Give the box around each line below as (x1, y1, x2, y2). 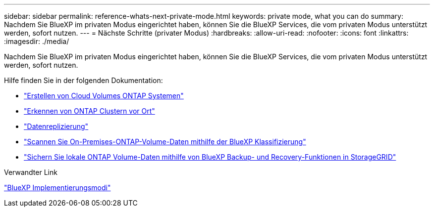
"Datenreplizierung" (24, 122, 89, 130)
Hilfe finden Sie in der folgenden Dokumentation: (4, 76, 163, 84)
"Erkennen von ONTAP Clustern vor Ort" (24, 107, 155, 115)
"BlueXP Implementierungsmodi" (4, 183, 111, 192)
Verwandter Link (4, 168, 57, 176)
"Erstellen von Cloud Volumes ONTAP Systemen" (24, 91, 184, 100)
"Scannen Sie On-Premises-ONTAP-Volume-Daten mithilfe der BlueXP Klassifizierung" (24, 137, 306, 146)
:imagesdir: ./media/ (4, 37, 69, 45)
